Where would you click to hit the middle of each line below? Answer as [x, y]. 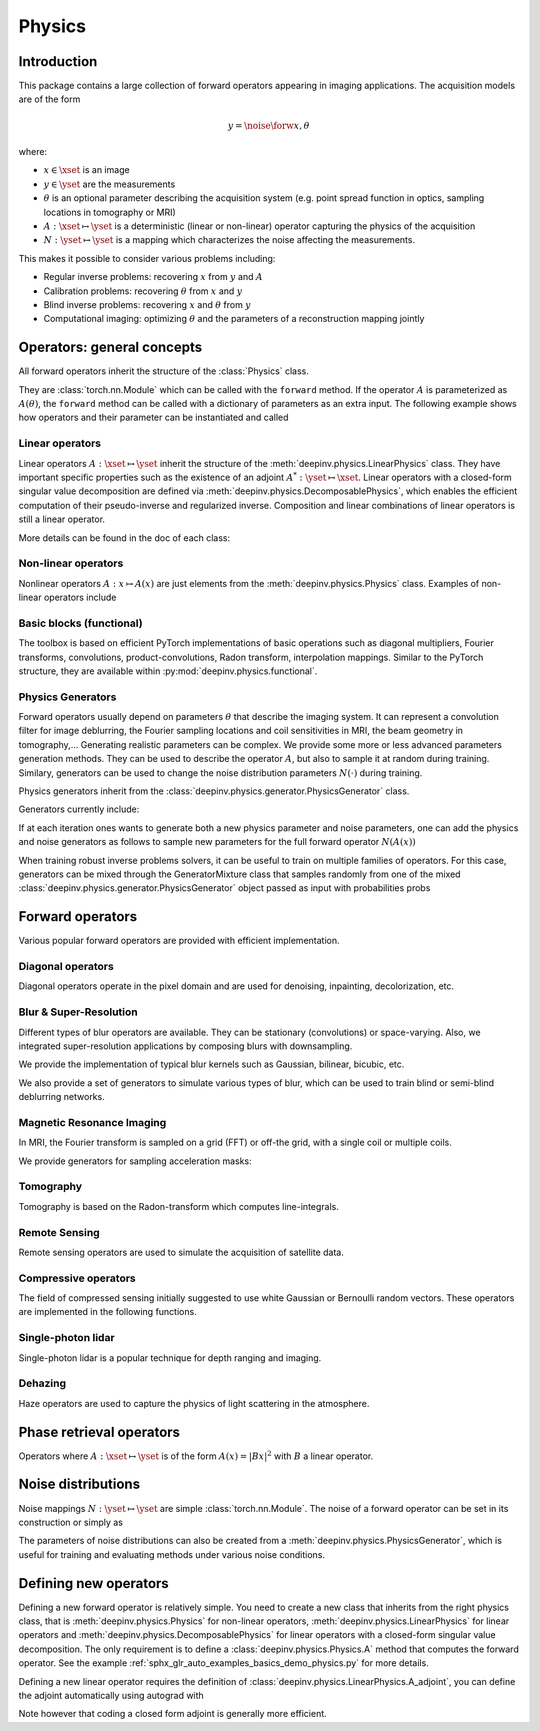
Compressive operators [77, 1278]
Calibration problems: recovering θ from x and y [143, 291]
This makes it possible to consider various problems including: [147, 258]
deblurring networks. [61, 1097]
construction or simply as [71, 1522]
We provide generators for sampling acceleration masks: [135, 1161]
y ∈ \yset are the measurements [109, 184]
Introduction [58, 61]
